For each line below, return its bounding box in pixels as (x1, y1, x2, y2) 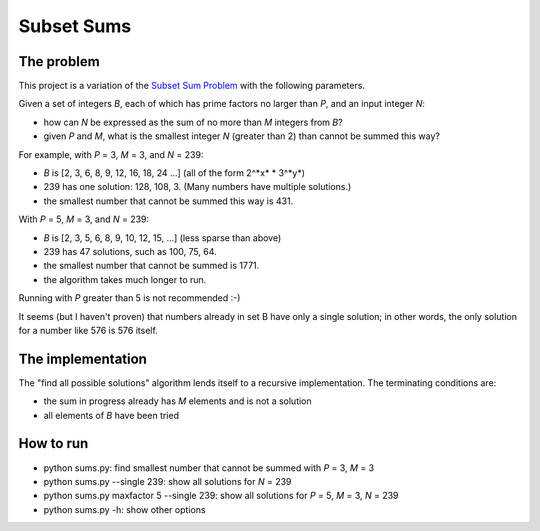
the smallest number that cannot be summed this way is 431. (43, 195, 294, 207)
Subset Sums (18, 15, 132, 37)
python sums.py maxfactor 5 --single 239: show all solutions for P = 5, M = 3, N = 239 (43, 490, 399, 502)
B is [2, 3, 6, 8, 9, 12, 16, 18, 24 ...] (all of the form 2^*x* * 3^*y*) (43, 167, 305, 179)
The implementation (18, 350, 147, 367)
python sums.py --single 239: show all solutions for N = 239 (43, 475, 292, 487)
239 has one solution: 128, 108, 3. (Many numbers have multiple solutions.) (43, 181, 352, 193)
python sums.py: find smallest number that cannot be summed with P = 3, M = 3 (43, 461, 375, 474)
